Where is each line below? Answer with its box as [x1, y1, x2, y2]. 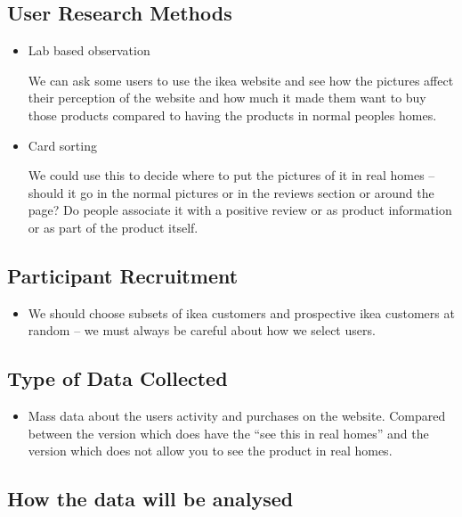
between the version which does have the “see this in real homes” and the [28, 423, 429, 442]
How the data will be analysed [7, 485, 294, 513]
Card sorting [28, 135, 97, 154]
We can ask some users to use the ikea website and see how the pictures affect [28, 70, 454, 89]
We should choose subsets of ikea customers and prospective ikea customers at [28, 303, 455, 322]
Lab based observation [28, 41, 150, 60]
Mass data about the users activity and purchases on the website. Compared [28, 406, 446, 425]
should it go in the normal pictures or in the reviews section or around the [28, 183, 434, 201]
